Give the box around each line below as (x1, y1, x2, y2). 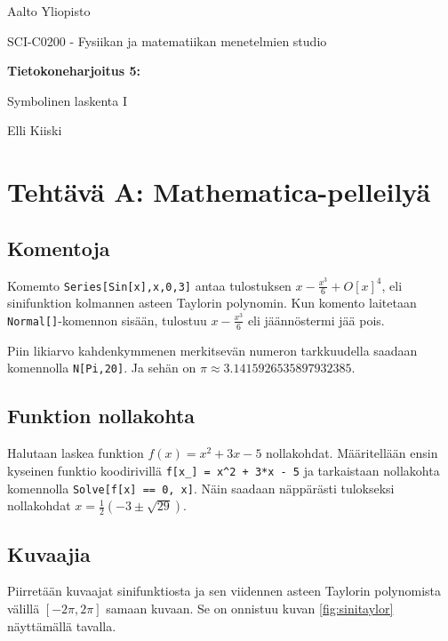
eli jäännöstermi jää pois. (247, 310, 385, 329)
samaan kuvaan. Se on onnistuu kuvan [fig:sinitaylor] (106, 598, 394, 617)
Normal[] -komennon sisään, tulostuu (7, 310, 207, 329)
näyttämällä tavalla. (7, 616, 116, 635)
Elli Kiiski (7, 121, 62, 140)
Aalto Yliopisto (7, 2, 91, 20)
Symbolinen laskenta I (7, 91, 128, 109)
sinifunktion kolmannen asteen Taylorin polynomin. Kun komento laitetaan (7, 293, 417, 312)
